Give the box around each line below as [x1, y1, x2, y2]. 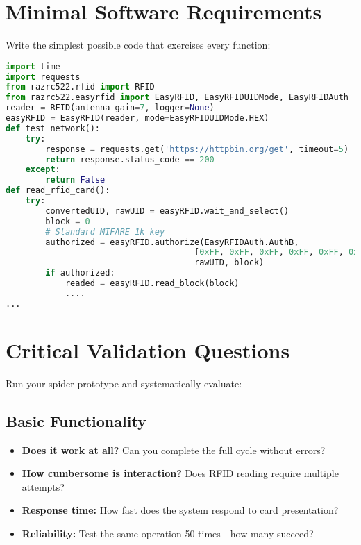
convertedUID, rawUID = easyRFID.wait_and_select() [45, 206, 289, 216]
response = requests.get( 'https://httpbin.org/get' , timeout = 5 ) [45, 144, 349, 154]
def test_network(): [6, 123, 101, 133]
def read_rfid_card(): [6, 185, 110, 196]
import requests [6, 72, 81, 82]
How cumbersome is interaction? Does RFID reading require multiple [22, 466, 339, 480]
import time [6, 61, 60, 72]
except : [25, 165, 60, 175]
